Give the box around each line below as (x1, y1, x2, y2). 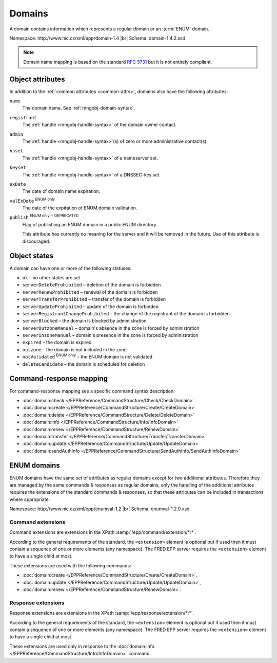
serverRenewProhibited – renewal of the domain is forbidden (22, 289, 158, 295)
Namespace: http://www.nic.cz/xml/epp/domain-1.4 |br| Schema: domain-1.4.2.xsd (9, 35, 186, 41)
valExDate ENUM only (9, 197, 55, 204)
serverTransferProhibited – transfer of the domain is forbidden (22, 296, 166, 302)
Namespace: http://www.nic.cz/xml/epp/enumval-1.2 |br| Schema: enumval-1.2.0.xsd (9, 506, 190, 512)
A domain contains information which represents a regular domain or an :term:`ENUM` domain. (9, 26, 210, 32)
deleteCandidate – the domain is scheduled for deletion (22, 361, 145, 367)
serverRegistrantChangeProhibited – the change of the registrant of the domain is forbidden (22, 310, 230, 316)
